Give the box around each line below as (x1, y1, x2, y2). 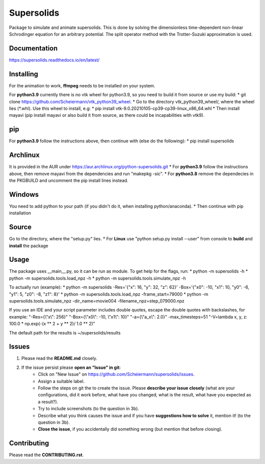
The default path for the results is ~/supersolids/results (9, 330, 121, 335)
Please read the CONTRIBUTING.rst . (9, 452, 84, 458)
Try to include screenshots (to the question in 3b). (38, 406, 139, 412)
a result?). (38, 399, 58, 405)
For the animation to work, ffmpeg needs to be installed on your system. (9, 82, 156, 88)
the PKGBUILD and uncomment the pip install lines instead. (9, 177, 129, 183)
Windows (9, 190, 39, 199)
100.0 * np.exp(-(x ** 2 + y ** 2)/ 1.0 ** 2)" (9, 321, 95, 327)
